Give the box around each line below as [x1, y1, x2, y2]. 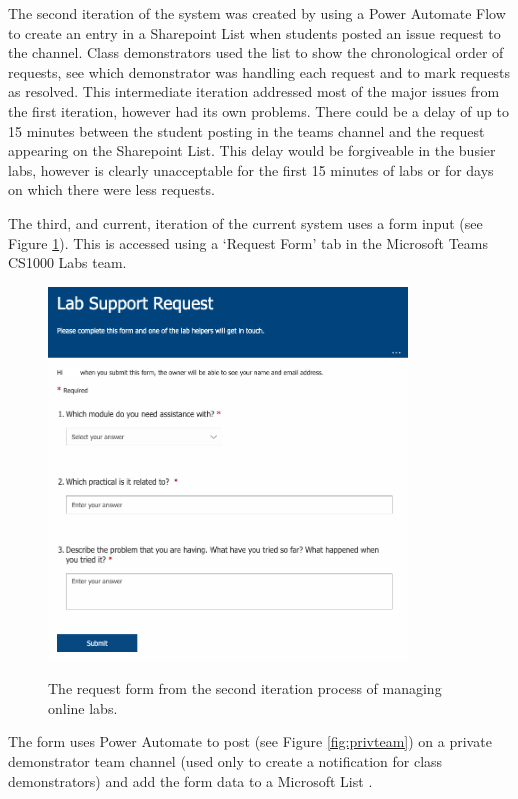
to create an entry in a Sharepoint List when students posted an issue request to [8, 22, 501, 43]
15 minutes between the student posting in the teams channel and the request [8, 120, 485, 141]
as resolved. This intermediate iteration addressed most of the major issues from [8, 81, 500, 102]
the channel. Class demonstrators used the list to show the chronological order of [8, 42, 504, 63]
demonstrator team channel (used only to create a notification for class [8, 750, 443, 771]
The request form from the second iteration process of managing [48, 678, 442, 699]
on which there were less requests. [8, 179, 215, 200]
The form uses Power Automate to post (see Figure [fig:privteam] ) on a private [8, 731, 492, 752]
